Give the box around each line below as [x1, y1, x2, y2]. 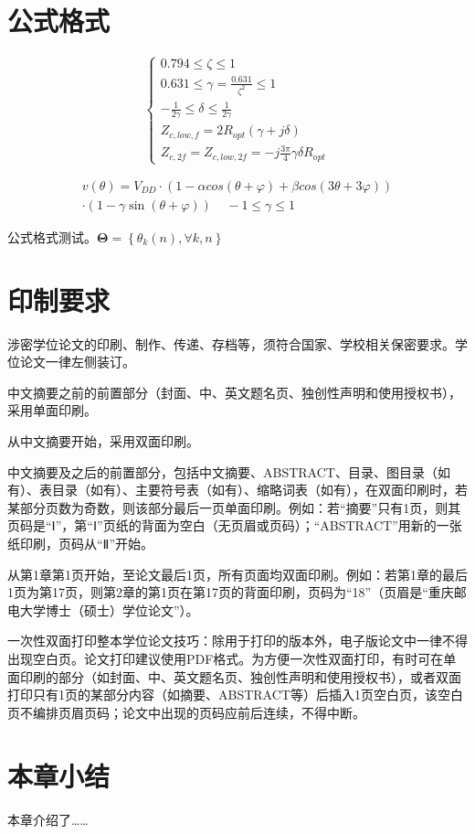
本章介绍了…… [7, 809, 89, 829]
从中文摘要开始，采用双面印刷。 [7, 432, 199, 451]
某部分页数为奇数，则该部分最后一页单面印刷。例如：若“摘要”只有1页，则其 [7, 497, 461, 517]
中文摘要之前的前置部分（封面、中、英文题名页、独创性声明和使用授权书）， [7, 382, 461, 401]
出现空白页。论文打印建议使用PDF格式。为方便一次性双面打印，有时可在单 [7, 649, 457, 668]
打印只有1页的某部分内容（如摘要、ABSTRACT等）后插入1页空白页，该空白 [7, 685, 463, 704]
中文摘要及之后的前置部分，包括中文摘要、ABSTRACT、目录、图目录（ [7, 462, 438, 481]
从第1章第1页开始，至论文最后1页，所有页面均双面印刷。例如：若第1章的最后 [7, 564, 468, 583]
